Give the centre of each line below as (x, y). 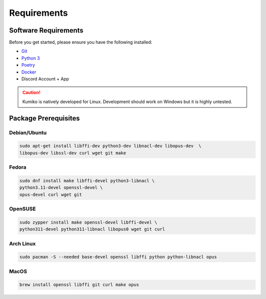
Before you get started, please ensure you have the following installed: (81, 42)
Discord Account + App (45, 79)
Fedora (18, 167)
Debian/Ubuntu (28, 132)
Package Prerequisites (44, 118)
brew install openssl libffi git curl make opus (79, 285)
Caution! (32, 93)
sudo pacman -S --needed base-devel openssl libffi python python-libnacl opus (118, 257)
